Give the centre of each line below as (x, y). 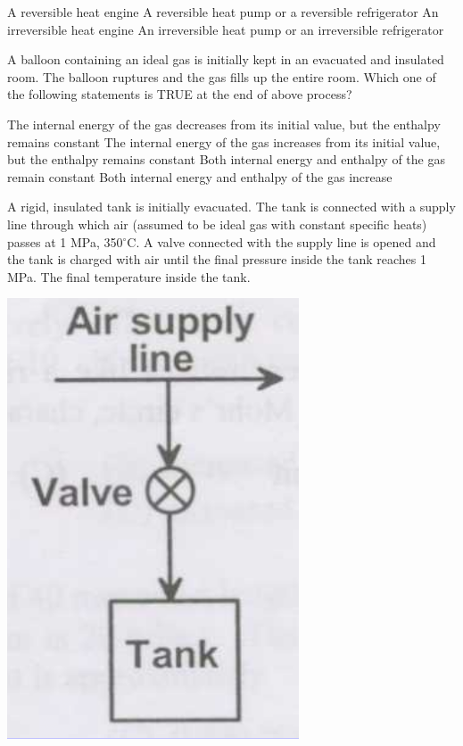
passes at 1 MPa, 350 (65, 241)
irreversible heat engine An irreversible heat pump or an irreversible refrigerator (226, 29)
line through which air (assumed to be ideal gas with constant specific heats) (217, 224)
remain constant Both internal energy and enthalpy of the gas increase (200, 176)
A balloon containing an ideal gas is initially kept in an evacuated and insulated (226, 59)
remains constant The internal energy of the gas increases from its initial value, (224, 141)
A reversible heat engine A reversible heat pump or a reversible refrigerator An (223, 12)
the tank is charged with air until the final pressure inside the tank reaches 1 (217, 259)
